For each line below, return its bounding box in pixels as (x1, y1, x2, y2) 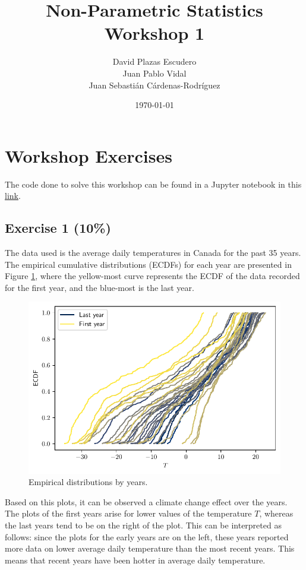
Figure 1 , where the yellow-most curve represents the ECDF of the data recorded (5, 270, 300, 282)
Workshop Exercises (5, 143, 172, 167)
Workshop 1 (104, 21, 205, 45)
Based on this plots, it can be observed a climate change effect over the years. (5, 495, 288, 508)
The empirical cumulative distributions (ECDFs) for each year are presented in (5, 258, 292, 270)
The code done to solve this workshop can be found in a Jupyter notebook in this (5, 178, 302, 190)
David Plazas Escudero (112, 55, 197, 68)
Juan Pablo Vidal (122, 66, 187, 79)
